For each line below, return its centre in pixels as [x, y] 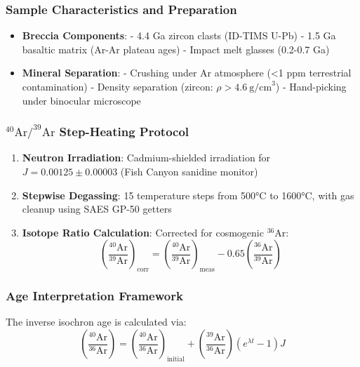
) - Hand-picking [311, 86]
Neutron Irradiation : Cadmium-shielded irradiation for [146, 158]
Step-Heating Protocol [124, 132]
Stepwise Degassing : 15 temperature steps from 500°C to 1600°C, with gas [188, 195]
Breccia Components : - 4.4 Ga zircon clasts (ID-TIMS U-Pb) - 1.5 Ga [179, 35]
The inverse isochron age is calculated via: [96, 322]
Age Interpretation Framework [94, 296]
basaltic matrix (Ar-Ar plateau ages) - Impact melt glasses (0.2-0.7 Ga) [176, 49]
